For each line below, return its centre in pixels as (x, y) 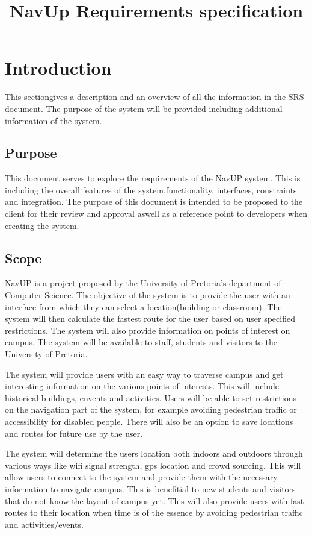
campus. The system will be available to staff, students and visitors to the (141, 342)
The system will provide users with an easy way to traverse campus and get (144, 374)
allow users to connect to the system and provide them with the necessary (141, 477)
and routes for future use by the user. (74, 433)
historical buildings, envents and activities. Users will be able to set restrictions (151, 397)
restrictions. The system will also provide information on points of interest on (148, 330)
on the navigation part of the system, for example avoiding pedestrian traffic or (151, 409)
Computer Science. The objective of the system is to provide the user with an (148, 295)
